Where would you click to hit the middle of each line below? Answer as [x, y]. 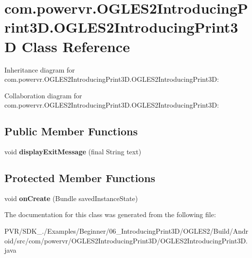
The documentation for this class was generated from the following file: [110, 214]
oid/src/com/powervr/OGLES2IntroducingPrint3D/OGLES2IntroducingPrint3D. [126, 240]
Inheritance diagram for [40, 69]
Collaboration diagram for [43, 95]
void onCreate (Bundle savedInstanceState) [71, 198]
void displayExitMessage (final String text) [73, 152]
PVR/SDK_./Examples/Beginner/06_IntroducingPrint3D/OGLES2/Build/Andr [126, 231]
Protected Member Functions [80, 178]
